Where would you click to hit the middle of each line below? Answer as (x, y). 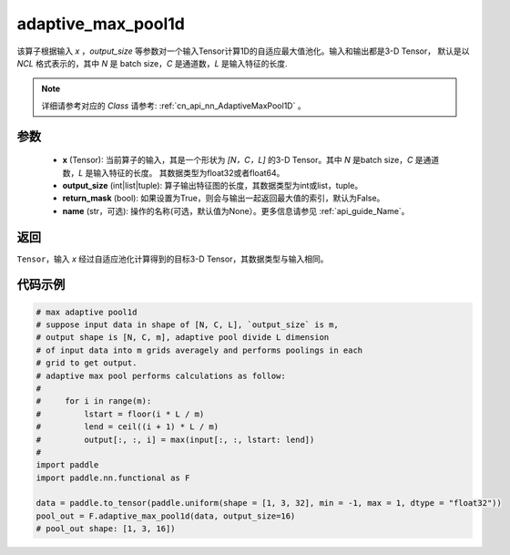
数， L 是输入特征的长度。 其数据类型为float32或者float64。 (173, 172)
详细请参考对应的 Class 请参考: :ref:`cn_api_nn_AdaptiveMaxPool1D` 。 (173, 106)
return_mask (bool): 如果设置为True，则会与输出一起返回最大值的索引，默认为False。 (224, 198)
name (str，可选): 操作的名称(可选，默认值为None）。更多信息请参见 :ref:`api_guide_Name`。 (236, 211)
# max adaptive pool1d (87, 312)
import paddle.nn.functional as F (113, 478)
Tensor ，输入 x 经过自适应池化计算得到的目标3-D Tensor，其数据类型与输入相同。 (173, 259)
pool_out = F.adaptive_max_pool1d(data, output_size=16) (166, 516)
